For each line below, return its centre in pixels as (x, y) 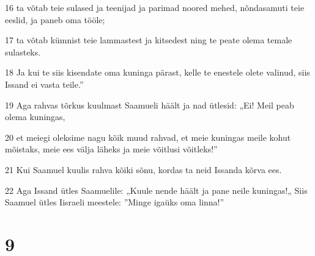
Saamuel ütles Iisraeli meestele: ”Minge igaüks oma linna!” (115, 202)
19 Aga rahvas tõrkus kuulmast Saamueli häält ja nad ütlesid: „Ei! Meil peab (150, 105)
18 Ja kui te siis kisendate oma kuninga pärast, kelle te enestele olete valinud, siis (157, 72)
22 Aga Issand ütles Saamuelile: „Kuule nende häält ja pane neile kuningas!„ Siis (156, 190)
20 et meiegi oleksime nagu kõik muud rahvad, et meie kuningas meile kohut (148, 137)
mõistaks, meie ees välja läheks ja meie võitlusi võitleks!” (111, 149)
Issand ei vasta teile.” (44, 84)
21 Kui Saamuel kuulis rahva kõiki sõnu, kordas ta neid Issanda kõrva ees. (143, 169)
